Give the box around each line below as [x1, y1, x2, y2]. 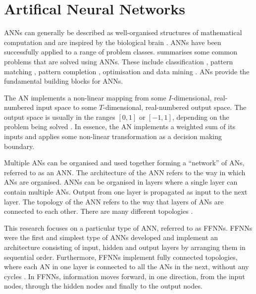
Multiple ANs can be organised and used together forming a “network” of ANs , [4, 157, 245, 168]
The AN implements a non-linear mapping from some [4, 92, 166, 102]
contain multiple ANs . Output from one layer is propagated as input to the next [4, 187, 248, 197]
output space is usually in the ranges [4, 111, 115, 122]
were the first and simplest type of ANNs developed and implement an [4, 232, 218, 243]
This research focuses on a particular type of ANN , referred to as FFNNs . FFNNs [4, 222, 253, 233]
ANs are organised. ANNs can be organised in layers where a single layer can [4, 177, 238, 187]
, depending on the [172, 111, 229, 122]
